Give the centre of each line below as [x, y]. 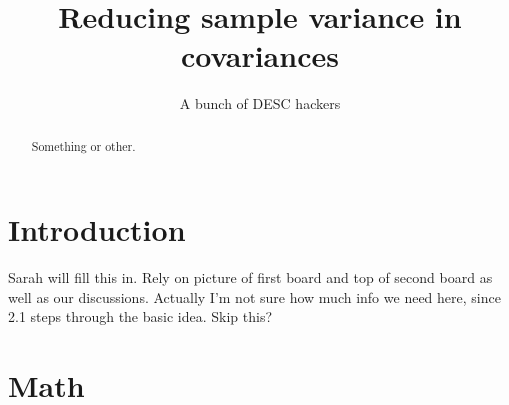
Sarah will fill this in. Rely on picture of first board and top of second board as [250, 277]
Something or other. [83, 145]
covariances [260, 55]
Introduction [97, 229]
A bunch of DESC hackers [260, 103]
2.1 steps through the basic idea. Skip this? [140, 316]
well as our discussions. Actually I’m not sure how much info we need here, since [254, 296]
